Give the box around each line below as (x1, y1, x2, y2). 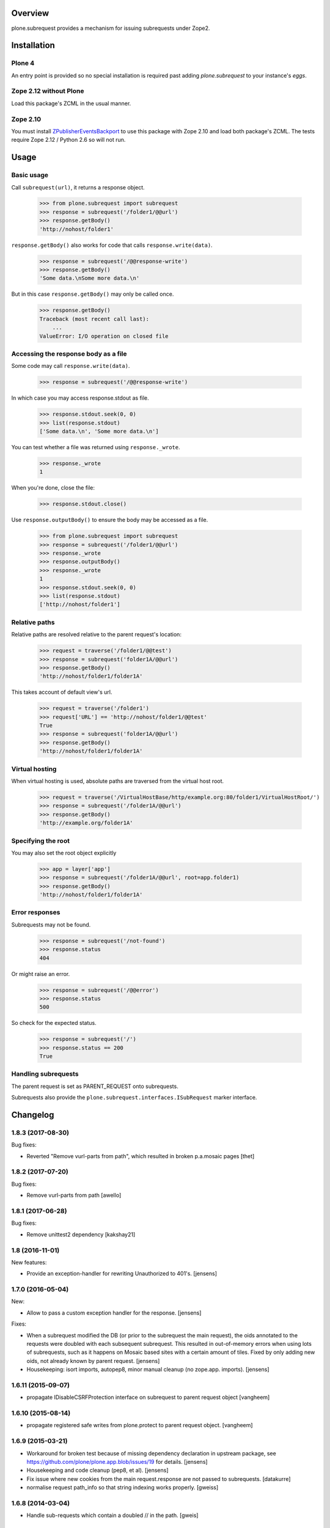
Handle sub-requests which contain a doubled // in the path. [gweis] (26, 1511, 199, 1519)
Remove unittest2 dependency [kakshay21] (26, 1230, 136, 1238)
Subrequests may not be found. (11, 920, 91, 928)
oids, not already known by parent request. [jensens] (26, 1357, 160, 1364)
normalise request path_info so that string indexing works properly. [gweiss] (26, 1484, 219, 1491)
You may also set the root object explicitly (11, 849, 117, 856)
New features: (11, 1258, 47, 1266)
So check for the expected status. (11, 1019, 97, 1027)
